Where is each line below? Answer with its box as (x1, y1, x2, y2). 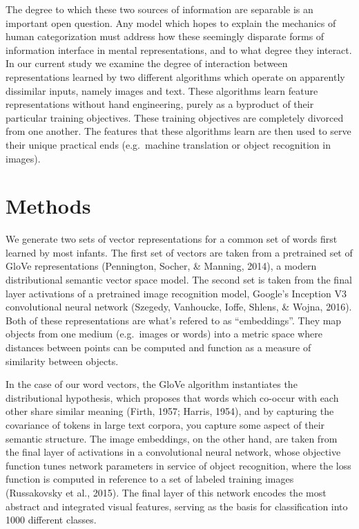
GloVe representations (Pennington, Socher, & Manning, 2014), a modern (6, 259, 317, 273)
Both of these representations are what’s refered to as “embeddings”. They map (6, 313, 342, 327)
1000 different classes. (6, 512, 97, 527)
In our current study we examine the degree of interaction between (6, 56, 288, 71)
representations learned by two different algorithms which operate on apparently (6, 69, 345, 84)
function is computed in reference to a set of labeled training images (6, 472, 294, 486)
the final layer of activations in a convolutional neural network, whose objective (6, 445, 341, 459)
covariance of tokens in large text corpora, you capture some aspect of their (6, 417, 325, 431)
